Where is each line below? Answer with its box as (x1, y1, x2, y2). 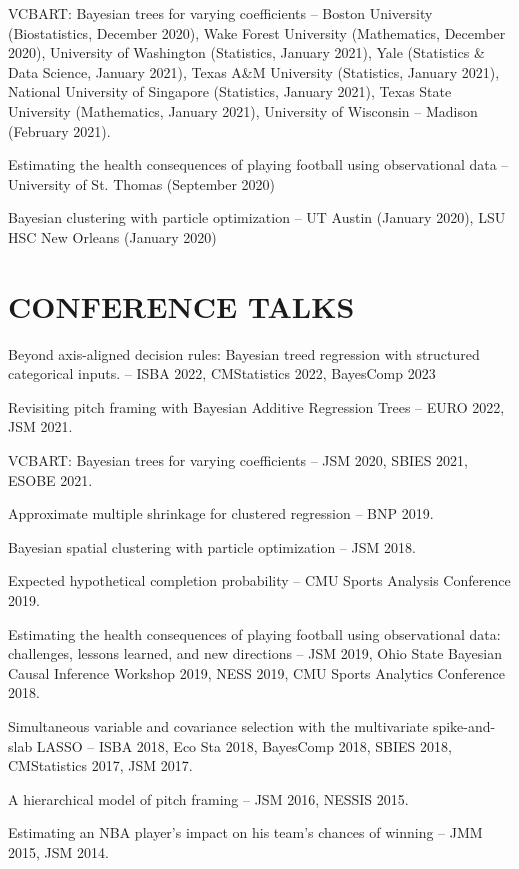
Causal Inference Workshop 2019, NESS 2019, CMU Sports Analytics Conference (8, 662, 505, 683)
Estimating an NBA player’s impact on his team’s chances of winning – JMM (8, 822, 483, 843)
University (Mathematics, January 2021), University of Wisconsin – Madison (8, 100, 478, 121)
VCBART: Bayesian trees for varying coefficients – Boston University (8, 3, 433, 23)
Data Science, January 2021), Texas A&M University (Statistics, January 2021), (8, 61, 500, 82)
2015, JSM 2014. (8, 841, 109, 862)
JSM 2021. (8, 416, 73, 437)
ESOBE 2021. (8, 469, 93, 490)
